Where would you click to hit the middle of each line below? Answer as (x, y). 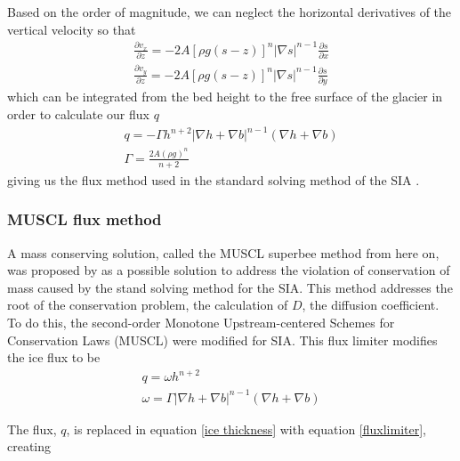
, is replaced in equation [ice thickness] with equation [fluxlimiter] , (246, 429)
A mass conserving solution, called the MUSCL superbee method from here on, (223, 252)
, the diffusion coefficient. (371, 305)
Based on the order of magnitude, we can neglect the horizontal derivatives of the (230, 12)
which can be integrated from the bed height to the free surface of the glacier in (225, 97)
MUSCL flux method (85, 219)
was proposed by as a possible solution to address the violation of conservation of (229, 270)
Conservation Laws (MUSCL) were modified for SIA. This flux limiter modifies (222, 340)
